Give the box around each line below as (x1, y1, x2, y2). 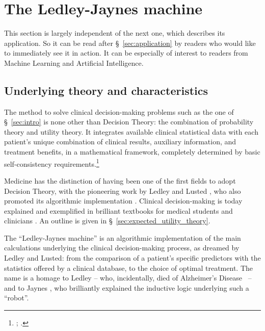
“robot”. (4, 292, 29, 303)
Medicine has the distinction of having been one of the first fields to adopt (4, 175, 236, 186)
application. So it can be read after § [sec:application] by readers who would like (4, 37, 256, 48)
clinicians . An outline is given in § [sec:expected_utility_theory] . (4, 215, 210, 226)
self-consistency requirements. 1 (4, 157, 99, 169)
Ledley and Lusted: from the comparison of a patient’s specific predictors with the (4, 252, 261, 263)
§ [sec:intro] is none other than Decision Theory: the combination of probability (4, 116, 254, 127)
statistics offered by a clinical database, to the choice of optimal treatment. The (4, 262, 253, 273)
